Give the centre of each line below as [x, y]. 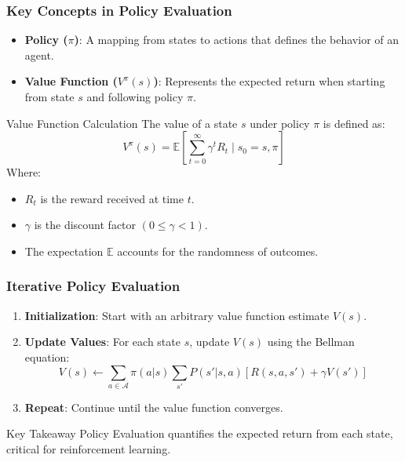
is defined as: [354, 123]
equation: [47, 357]
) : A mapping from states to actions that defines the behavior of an [237, 40]
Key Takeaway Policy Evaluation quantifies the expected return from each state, [200, 433]
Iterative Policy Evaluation [93, 286]
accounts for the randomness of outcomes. [218, 251]
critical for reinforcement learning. [89, 449]
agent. [39, 55]
